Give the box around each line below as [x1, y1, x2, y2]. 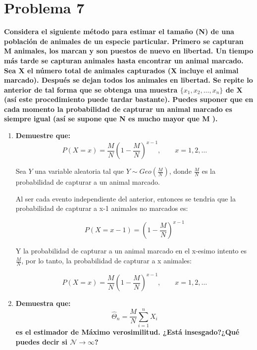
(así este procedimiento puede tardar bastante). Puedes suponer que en [4, 94, 254, 104]
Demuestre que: [15, 130, 71, 141]
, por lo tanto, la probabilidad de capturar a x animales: [21, 255, 192, 266]
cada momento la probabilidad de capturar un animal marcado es [4, 103, 232, 114]
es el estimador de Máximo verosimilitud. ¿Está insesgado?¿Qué [15, 327, 240, 337]
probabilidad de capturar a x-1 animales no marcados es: [15, 203, 188, 213]
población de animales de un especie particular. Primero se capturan [4, 36, 244, 46]
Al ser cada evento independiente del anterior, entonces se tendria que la [15, 193, 236, 203]
